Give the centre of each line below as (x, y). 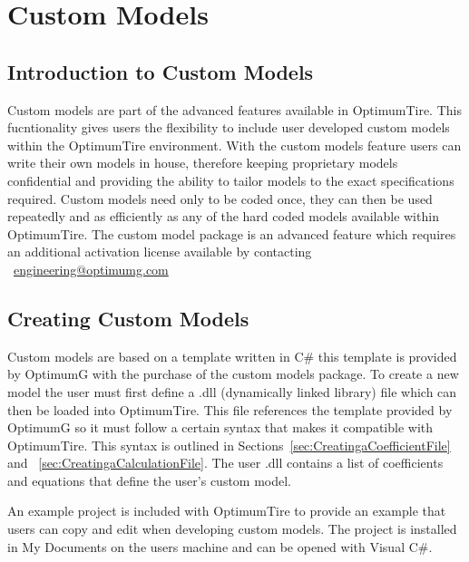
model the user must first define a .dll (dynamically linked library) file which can (232, 391)
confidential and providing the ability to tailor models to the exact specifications (231, 180)
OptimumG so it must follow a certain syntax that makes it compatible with (220, 427)
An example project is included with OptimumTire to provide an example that (227, 511)
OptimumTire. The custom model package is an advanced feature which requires (232, 233)
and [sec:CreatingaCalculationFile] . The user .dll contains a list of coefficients (225, 463)
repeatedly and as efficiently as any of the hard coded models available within (223, 216)
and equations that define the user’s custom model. (150, 480)
